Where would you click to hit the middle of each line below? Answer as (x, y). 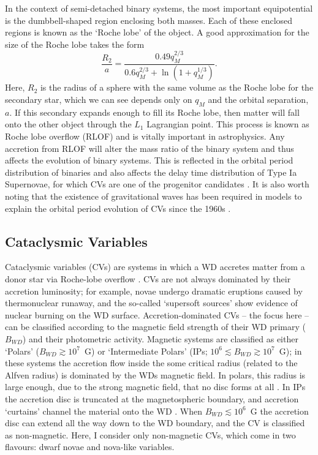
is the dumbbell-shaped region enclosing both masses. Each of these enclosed (149, 20)
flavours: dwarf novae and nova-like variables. (90, 447)
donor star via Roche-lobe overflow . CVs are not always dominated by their (148, 279)
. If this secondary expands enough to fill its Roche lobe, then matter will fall (154, 112)
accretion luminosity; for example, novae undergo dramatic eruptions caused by (154, 291)
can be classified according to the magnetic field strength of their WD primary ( (156, 327)
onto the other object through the (68, 124)
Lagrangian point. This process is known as (228, 124)
